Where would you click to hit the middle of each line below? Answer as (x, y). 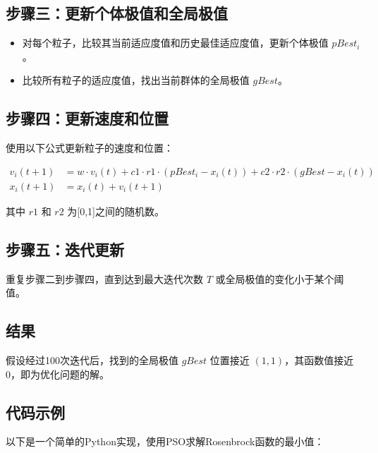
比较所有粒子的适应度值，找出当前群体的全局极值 (136, 80)
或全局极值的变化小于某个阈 (280, 278)
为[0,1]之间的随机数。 (116, 211)
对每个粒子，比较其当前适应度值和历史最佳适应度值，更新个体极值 (175, 43)
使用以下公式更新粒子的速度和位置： (90, 148)
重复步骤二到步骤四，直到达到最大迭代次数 (104, 278)
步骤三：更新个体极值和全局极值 (117, 13)
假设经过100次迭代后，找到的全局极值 (92, 360)
